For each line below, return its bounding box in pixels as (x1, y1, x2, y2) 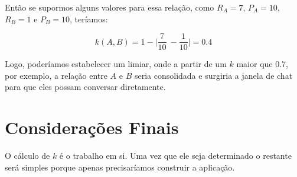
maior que (236, 58, 273, 70)
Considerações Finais (5, 115, 179, 139)
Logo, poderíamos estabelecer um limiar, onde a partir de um (5, 58, 227, 70)
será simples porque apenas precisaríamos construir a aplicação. (5, 161, 235, 173)
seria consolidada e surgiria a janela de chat (134, 69, 293, 81)
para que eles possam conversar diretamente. (5, 81, 166, 93)
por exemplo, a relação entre (5, 69, 107, 81)
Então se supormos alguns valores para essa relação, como (5, 1, 214, 13)
